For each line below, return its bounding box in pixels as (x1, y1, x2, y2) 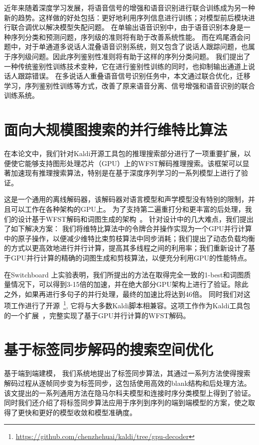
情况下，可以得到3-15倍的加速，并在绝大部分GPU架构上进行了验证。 (10, 279, 235, 289)
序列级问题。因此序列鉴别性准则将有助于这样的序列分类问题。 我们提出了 (10, 51, 251, 61)
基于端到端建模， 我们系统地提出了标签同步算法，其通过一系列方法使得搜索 (4, 368, 251, 378)
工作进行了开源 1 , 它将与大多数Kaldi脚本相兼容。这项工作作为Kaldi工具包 (10, 299, 251, 311)
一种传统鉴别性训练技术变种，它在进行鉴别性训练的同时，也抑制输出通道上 (4, 61, 248, 71)
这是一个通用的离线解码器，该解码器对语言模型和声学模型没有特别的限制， (4, 194, 248, 204)
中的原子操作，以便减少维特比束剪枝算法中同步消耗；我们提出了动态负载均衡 (4, 233, 255, 243)
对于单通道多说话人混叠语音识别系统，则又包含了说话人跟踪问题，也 (24, 41, 248, 52)
